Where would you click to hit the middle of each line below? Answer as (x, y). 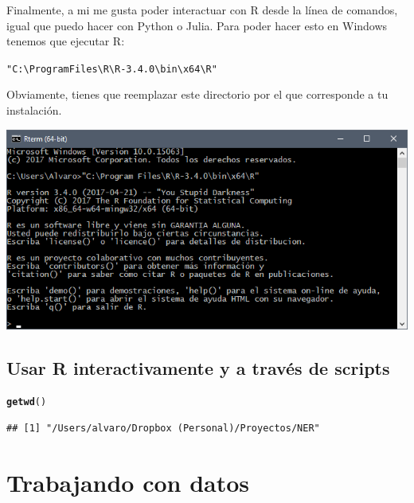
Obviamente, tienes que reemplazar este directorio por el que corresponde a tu (197, 94)
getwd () (27, 402)
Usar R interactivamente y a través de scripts (198, 367)
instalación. (34, 110)
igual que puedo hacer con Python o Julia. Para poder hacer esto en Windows (197, 25)
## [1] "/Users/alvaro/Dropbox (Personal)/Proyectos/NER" (163, 428)
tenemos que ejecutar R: (66, 41)
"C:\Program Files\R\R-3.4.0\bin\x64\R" (112, 69)
